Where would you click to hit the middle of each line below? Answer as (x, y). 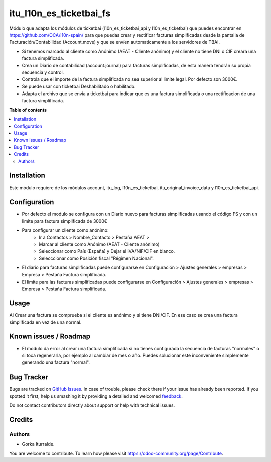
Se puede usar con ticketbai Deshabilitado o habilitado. (79, 86)
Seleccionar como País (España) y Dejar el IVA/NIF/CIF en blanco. (107, 251)
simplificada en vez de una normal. (45, 322)
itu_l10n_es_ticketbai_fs (60, 13)
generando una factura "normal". (56, 362)
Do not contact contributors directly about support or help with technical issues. (92, 405)
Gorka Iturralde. (38, 444)
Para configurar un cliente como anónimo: (65, 230)
